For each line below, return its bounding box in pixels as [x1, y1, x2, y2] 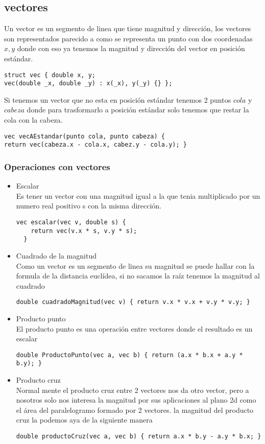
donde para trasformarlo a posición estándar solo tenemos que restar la [27, 104, 249, 115]
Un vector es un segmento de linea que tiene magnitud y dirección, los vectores [4, 23, 251, 34]
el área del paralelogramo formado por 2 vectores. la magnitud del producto [16, 404, 254, 415]
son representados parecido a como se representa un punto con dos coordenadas [4, 33, 253, 43]
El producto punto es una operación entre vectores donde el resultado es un [16, 323, 253, 334]
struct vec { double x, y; [4, 71, 95, 79]
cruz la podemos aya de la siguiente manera [16, 414, 153, 425]
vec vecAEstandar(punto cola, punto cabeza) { [4, 132, 165, 140]
